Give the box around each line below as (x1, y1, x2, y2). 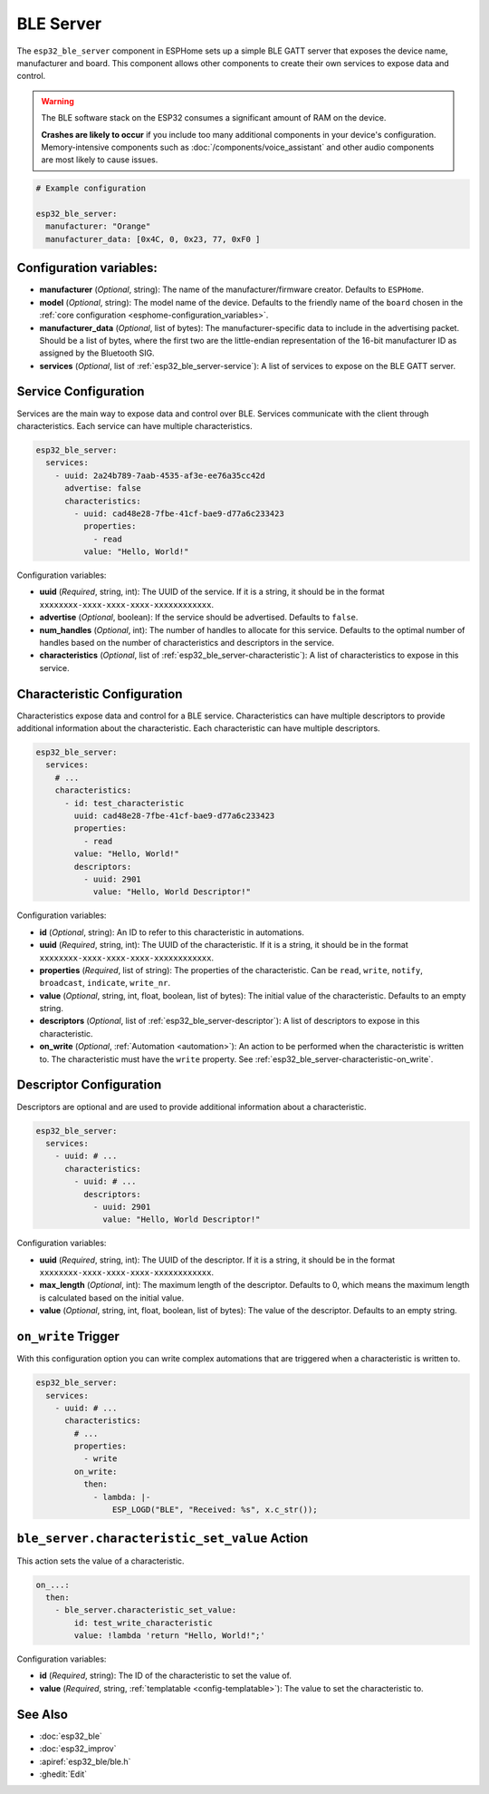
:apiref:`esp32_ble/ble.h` (39, 1756, 131, 1767)
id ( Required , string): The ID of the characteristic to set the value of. (39, 1670, 292, 1682)
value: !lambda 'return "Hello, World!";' (73, 1631, 266, 1641)
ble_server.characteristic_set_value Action (16, 1531, 309, 1546)
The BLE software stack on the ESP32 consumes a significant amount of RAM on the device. (41, 112, 387, 123)
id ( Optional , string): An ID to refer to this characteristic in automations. (39, 926, 305, 938)
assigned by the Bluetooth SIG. (39, 347, 155, 358)
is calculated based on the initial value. (39, 1292, 185, 1303)
